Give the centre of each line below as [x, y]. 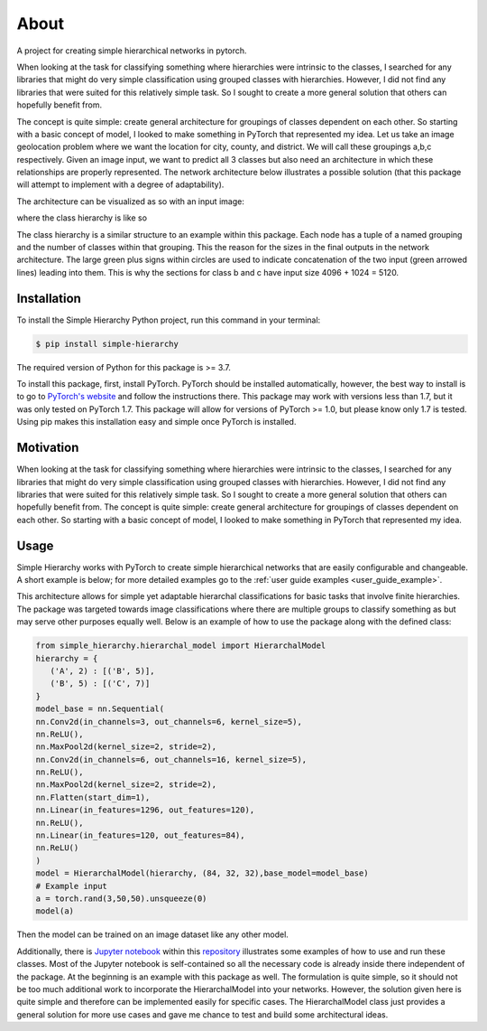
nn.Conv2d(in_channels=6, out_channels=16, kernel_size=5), [171, 759]
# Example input [72, 886]
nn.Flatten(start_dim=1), [93, 797]
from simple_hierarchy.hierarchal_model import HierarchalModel [181, 646]
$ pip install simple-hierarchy [107, 344]
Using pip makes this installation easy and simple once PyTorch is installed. [156, 422]
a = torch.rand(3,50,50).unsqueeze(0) [121, 898]
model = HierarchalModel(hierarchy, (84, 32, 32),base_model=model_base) [202, 873]
